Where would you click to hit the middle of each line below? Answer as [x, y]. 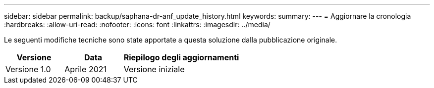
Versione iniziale [154, 69]
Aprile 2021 [86, 69]
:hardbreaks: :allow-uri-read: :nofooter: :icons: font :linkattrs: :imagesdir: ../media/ [137, 24]
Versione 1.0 [28, 69]
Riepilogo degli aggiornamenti [181, 57]
